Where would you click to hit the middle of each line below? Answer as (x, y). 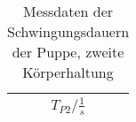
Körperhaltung (68, 72)
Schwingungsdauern (68, 31)
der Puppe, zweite (68, 52)
